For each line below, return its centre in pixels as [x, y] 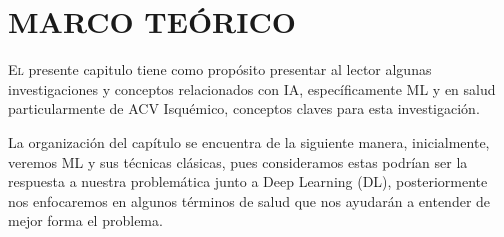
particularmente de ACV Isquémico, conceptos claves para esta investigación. [244, 108]
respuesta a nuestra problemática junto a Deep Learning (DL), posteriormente [248, 181]
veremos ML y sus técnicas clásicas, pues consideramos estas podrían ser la [238, 161]
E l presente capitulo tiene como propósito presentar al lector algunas [220, 69]
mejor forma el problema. [85, 220]
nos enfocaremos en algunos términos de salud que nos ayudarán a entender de [249, 200]
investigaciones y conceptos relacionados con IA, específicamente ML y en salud [252, 88]
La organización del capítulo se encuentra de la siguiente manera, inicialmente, [249, 141]
